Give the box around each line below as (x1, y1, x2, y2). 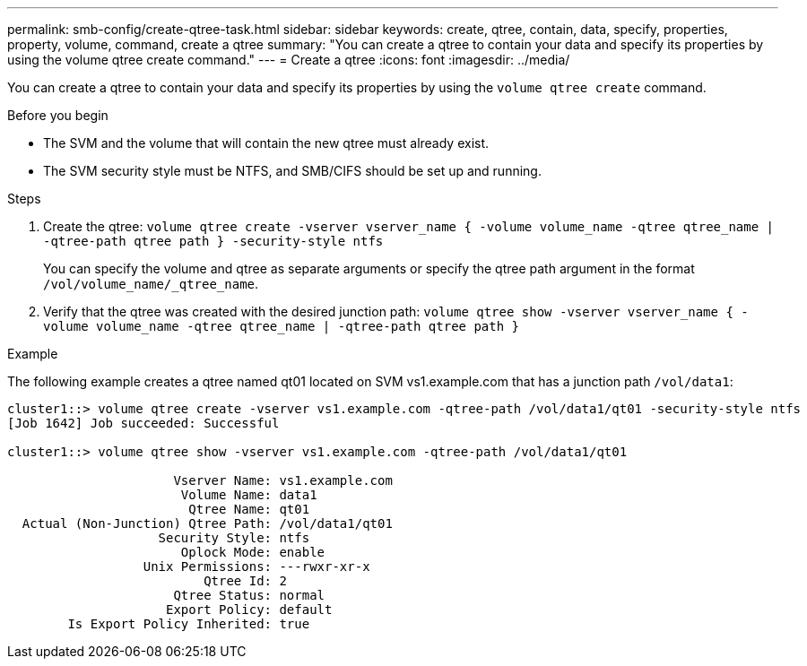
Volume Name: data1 (180, 488, 317, 502)
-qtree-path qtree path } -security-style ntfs (43, 234, 384, 248)
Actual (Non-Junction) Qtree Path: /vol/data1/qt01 (22, 516, 393, 531)
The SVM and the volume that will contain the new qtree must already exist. (43, 135, 490, 151)
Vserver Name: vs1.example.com (173, 473, 393, 488)
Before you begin (7, 108, 108, 123)
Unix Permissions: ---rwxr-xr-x (143, 559, 370, 574)
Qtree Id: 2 (204, 574, 287, 588)
